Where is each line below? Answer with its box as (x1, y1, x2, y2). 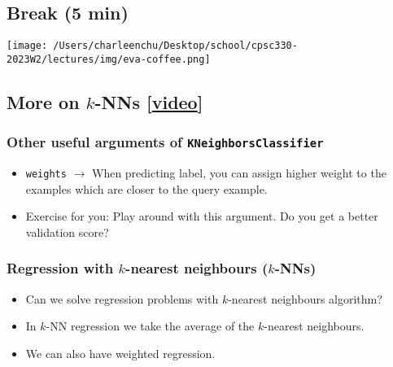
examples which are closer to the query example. (25, 180, 268, 197)
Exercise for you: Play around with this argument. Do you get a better (25, 208, 378, 225)
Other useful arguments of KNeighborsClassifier (7, 132, 324, 152)
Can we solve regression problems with (25, 290, 219, 307)
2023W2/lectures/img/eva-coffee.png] (7, 53, 211, 65)
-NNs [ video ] (94, 89, 203, 114)
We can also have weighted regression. (25, 344, 216, 361)
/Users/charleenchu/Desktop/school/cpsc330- (53, 40, 298, 52)
